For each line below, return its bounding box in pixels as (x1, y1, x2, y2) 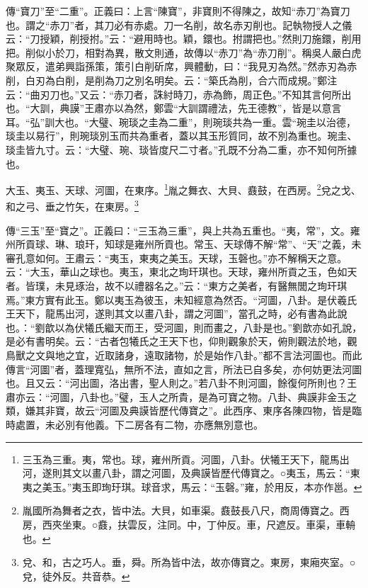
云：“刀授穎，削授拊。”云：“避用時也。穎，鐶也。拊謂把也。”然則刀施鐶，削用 (6, 31, 362, 46)
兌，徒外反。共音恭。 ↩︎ (22, 568, 130, 583)
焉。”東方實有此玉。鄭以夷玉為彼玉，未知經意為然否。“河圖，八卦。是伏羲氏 (6, 292, 357, 307)
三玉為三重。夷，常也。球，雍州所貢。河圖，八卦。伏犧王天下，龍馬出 (22, 451, 350, 466)
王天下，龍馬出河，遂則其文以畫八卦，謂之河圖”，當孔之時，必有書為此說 (6, 306, 347, 321)
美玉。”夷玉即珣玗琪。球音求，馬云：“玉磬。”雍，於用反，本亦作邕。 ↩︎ (42, 479, 362, 494)
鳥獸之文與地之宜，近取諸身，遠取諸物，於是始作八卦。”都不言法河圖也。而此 (6, 347, 362, 362)
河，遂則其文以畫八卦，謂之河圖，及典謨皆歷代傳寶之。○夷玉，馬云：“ (22, 465, 350, 480)
